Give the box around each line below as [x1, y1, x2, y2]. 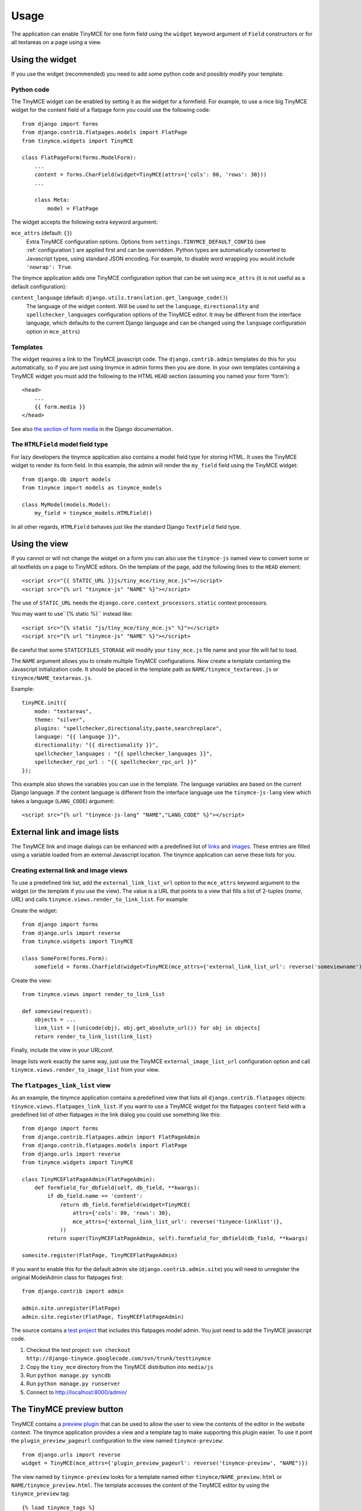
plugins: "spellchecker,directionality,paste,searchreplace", [34, 725, 223, 731]
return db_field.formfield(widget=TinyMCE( [60, 1201, 191, 1208]
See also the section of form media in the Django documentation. [11, 425, 173, 432]
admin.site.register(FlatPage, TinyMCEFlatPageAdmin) [22, 1313, 184, 1320]
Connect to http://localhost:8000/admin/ [26, 1388, 127, 1396]
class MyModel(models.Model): [22, 501, 112, 508]
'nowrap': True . [26, 264, 73, 271]
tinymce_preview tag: [11, 1490, 71, 1497]
